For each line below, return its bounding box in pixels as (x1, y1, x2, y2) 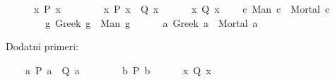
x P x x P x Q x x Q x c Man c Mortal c (33, 1, 330, 16)
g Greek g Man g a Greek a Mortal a (45, 15, 258, 30)
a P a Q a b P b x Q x (25, 62, 211, 77)
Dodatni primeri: (6, 39, 78, 54)
